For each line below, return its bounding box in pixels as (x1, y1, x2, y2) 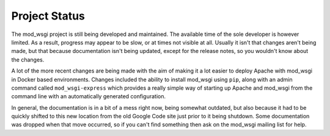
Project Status (11, 9, 86, 23)
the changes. (11, 55, 45, 63)
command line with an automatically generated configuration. (11, 93, 166, 100)
